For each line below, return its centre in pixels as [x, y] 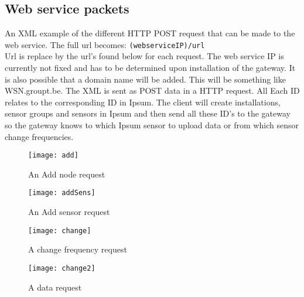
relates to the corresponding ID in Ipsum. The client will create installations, [143, 102]
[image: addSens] [62, 193]
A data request [55, 287]
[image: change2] [62, 268]
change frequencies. [39, 136]
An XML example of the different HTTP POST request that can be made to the [150, 33]
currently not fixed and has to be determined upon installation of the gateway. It [150, 68]
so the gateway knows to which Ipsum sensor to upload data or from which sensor [152, 125]
